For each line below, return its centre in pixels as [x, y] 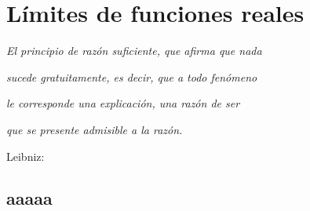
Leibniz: [26, 156]
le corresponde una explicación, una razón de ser [123, 103]
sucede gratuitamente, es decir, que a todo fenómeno [132, 76]
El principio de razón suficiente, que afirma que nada [134, 51]
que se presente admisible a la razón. [95, 129]
